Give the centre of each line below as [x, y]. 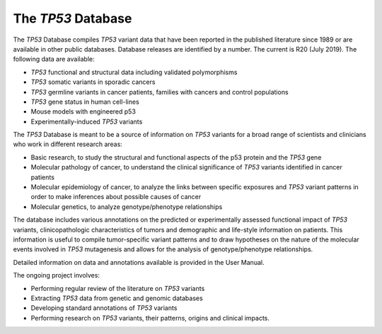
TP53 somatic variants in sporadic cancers [93, 82]
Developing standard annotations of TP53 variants [104, 308]
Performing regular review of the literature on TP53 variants [118, 288]
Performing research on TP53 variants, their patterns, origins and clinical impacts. [150, 318]
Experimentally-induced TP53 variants [87, 121]
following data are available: [54, 59]
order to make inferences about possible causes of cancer [116, 197]
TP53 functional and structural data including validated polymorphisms [134, 72]
